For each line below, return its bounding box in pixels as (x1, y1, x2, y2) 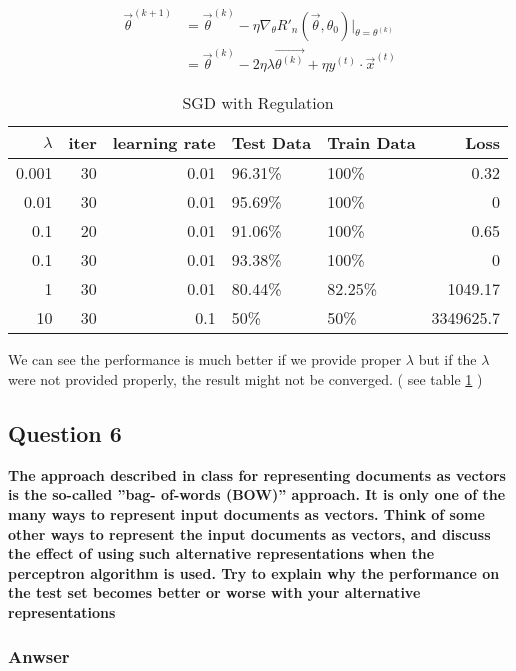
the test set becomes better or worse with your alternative (8, 582, 421, 603)
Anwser (8, 644, 70, 669)
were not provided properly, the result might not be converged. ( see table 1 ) (8, 368, 483, 389)
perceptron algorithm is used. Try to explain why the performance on (8, 562, 500, 583)
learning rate (112, 131, 216, 155)
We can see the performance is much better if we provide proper (8, 349, 402, 370)
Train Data (327, 131, 416, 155)
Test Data (231, 131, 312, 155)
